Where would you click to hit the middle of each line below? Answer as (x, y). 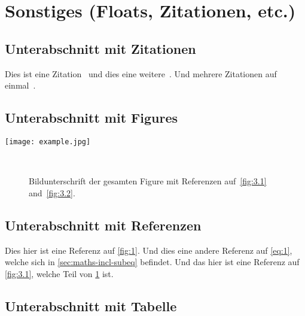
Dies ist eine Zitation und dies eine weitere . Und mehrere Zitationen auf (141, 73)
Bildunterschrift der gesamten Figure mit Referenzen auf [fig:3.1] (148, 181)
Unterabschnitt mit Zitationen (100, 48)
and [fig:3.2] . (52, 192)
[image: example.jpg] (48, 142)
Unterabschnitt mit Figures (91, 118)
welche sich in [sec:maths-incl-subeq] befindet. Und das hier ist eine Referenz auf (152, 262)
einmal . (20, 85)
